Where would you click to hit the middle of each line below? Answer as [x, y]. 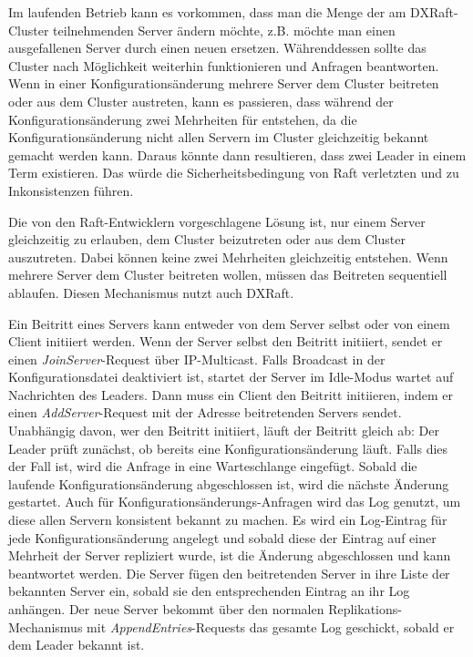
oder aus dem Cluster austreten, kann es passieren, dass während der [201, 101]
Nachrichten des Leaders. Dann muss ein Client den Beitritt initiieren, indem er [231, 394]
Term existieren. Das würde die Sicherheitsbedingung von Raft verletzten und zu [234, 173]
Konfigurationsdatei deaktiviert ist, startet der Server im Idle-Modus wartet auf [231, 377]
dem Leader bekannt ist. [77, 645]
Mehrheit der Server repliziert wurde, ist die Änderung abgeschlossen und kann [230, 555]
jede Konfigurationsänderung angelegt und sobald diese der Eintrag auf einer [222, 537]
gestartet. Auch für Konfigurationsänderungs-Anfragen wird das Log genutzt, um [235, 502]
